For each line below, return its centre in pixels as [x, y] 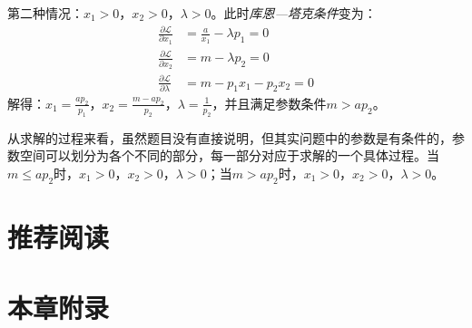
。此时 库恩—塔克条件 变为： [294, 13]
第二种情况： [45, 13]
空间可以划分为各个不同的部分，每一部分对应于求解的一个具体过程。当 [229, 155]
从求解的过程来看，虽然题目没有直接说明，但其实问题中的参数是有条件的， [230, 137]
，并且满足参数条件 [269, 103]
